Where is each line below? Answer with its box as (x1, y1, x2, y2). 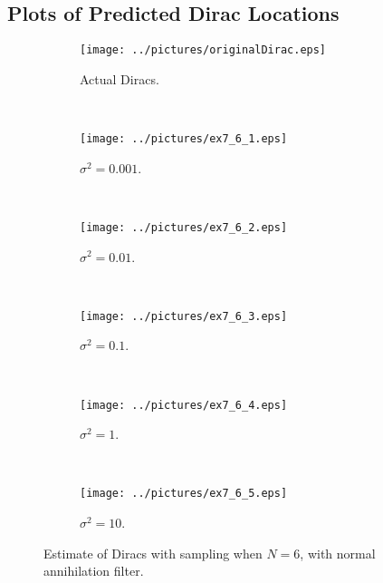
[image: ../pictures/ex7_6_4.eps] (80, 398, 288, 412)
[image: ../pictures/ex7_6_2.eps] (80, 220, 288, 234)
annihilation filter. (43, 561, 144, 580)
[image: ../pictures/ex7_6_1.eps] (80, 132, 288, 146)
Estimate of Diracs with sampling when (43, 543, 263, 562)
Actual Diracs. (80, 69, 159, 88)
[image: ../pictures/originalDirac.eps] (80, 44, 327, 57)
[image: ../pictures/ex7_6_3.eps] (80, 309, 288, 323)
